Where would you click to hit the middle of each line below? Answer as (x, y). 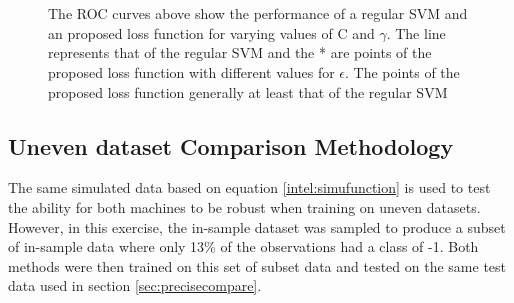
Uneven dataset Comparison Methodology (231, 145)
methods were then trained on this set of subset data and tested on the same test (257, 265)
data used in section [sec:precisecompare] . (135, 285)
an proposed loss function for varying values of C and (211, 32)
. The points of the (402, 71)
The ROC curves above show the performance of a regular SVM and (258, 13)
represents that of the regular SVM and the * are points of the (240, 52)
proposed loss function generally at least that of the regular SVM (248, 91)
